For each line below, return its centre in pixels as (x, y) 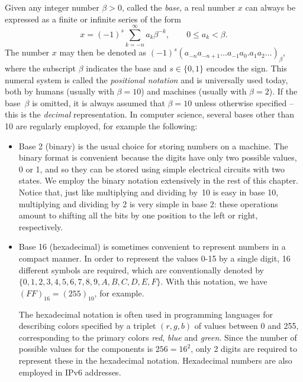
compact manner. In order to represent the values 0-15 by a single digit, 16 (154, 258)
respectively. (41, 226)
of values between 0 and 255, (246, 326)
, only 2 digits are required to (244, 349)
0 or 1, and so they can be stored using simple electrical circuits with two (152, 169)
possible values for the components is (86, 349)
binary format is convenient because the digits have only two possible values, (158, 157)
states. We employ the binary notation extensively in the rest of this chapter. (159, 180)
